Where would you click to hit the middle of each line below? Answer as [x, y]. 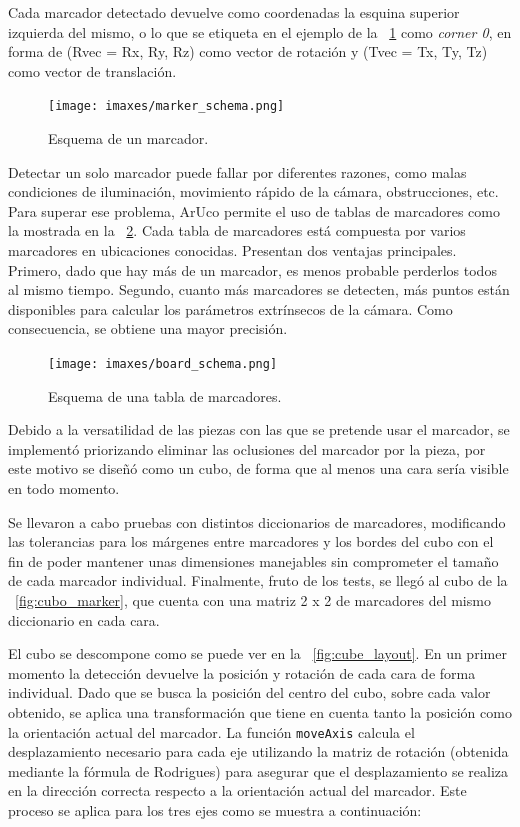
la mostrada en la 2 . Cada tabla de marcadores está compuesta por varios [237, 230]
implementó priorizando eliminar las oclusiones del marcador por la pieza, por [247, 448]
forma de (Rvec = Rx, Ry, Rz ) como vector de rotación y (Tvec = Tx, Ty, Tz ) [248, 51]
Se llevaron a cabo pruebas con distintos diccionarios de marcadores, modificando [257, 521]
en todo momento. [64, 488]
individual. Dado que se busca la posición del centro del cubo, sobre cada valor [249, 692]
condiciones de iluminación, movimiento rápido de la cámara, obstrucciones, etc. [253, 191]
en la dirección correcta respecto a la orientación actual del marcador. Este [237, 790]
